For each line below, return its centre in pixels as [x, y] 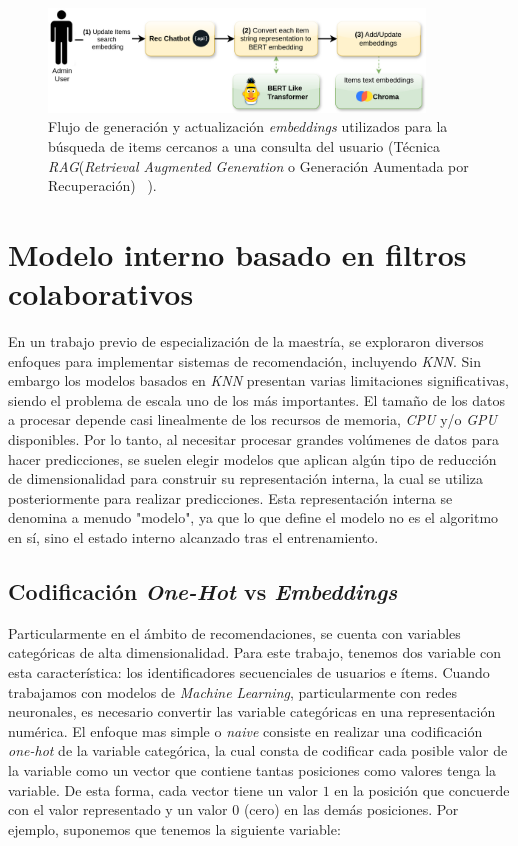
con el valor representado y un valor [118, 809]
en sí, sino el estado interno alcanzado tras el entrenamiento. [193, 537]
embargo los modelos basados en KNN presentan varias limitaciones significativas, [258, 380]
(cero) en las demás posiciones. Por [351, 809]
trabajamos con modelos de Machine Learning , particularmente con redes [232, 691]
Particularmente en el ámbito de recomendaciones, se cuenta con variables [234, 632]
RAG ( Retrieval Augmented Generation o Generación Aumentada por [258, 165]
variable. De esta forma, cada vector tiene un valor [163, 789]
